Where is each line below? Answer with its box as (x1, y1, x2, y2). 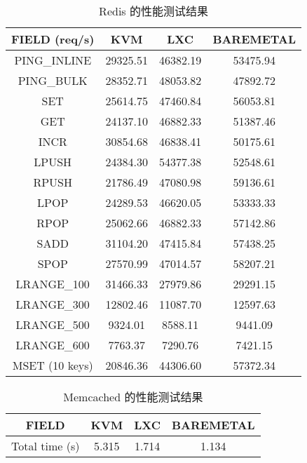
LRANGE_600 (15, 337, 90, 353)
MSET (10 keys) (12, 357, 93, 373)
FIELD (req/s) (11, 31, 95, 47)
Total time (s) (11, 438, 80, 454)
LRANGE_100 (15, 276, 90, 292)
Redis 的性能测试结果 (99, 3, 208, 19)
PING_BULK (18, 72, 88, 88)
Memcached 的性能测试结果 (63, 389, 203, 405)
